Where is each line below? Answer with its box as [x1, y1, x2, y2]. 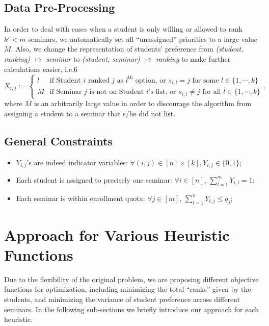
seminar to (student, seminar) [46, 53, 140, 64]
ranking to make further [156, 53, 231, 64]
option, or [135, 77, 166, 84]
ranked [88, 77, 110, 84]
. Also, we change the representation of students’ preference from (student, [11, 43, 244, 54]
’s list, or [148, 88, 176, 96]
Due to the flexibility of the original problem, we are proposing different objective [4, 273, 259, 284]
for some [192, 77, 219, 84]
